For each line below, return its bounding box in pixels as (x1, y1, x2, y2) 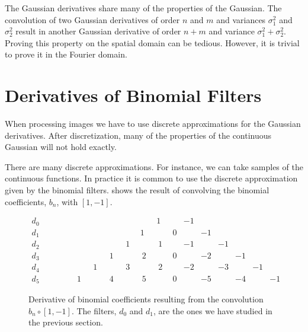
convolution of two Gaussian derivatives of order (5, 13, 180, 25)
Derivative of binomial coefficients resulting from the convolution (28, 293, 264, 305)
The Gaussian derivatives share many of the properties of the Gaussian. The (5, 2, 282, 14)
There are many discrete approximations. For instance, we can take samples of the (5, 160, 303, 173)
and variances (216, 13, 266, 25)
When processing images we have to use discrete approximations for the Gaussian (5, 117, 301, 130)
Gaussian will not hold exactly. (5, 141, 117, 153)
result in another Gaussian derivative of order (15, 25, 181, 37)
